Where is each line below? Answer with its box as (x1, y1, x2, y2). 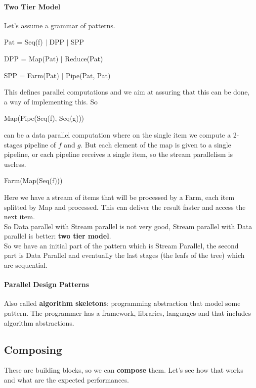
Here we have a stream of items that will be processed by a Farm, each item (4, 192, 235, 202)
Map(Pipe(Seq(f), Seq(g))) (4, 113, 85, 123)
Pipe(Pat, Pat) (65, 70, 111, 80)
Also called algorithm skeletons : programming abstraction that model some (4, 298, 241, 308)
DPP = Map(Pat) (4, 53, 59, 63)
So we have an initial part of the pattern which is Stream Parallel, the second (4, 240, 239, 250)
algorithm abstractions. (4, 317, 74, 328)
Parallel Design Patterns (4, 279, 89, 290)
